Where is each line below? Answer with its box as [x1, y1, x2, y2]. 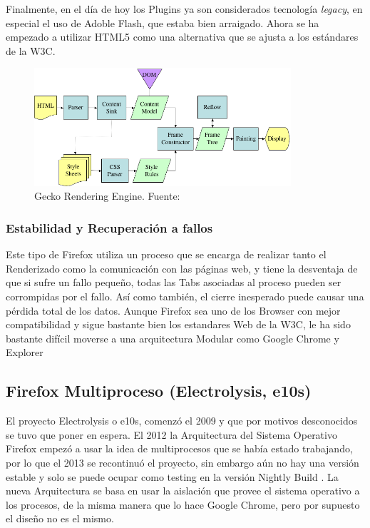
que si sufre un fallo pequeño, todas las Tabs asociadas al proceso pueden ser [6, 275, 341, 290]
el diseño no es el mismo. [6, 511, 114, 526]
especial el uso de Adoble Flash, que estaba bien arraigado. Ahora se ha [6, 15, 319, 30]
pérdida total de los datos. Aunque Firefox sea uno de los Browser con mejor [6, 303, 341, 318]
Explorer [6, 345, 43, 360]
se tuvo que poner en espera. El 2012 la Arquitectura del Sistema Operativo [6, 427, 337, 442]
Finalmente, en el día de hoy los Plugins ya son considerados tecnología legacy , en [6, 1, 363, 16]
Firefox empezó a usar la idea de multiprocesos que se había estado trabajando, [6, 441, 353, 456]
